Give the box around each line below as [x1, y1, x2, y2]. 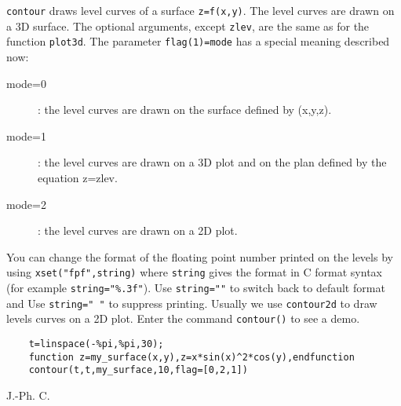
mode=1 [6, 127, 46, 144]
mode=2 [6, 196, 46, 212]
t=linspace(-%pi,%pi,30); [28, 338, 164, 349]
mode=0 [6, 75, 46, 91]
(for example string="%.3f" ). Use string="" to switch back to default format [6, 279, 385, 295]
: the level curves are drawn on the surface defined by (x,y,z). [38, 101, 332, 118]
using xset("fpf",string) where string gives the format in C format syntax [6, 264, 382, 280]
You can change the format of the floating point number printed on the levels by [6, 248, 393, 265]
